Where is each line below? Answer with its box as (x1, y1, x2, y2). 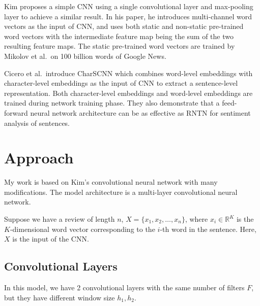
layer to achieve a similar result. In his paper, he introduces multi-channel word (4, 11, 252, 21)
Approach (4, 147, 74, 168)
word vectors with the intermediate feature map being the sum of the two (4, 30, 234, 41)
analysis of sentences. (4, 117, 70, 128)
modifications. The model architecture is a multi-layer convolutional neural (4, 186, 238, 197)
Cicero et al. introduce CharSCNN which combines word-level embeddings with (4, 67, 253, 78)
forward (4, 107, 28, 118)
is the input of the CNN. (12, 233, 89, 244)
